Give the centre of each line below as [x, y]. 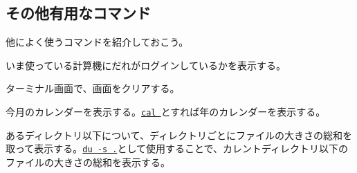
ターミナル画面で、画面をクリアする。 [93, 88]
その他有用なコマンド [78, 13]
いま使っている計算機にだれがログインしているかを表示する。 [146, 65]
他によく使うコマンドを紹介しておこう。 [97, 42]
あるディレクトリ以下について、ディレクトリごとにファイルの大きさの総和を [179, 135]
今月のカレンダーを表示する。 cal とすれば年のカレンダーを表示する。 [166, 111]
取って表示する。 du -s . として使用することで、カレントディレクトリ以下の [177, 148]
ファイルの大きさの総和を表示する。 [88, 162]
